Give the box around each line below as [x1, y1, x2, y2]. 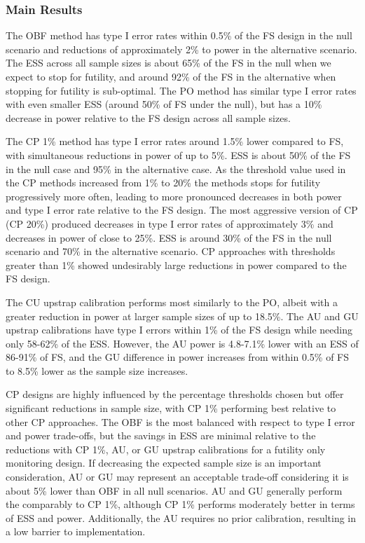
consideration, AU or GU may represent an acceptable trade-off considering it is [6, 469, 349, 484]
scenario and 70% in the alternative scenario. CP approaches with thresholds [6, 244, 336, 259]
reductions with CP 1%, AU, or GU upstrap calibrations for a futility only [6, 441, 326, 456]
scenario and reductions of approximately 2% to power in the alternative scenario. [6, 41, 357, 56]
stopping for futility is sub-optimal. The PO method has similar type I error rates [6, 83, 357, 97]
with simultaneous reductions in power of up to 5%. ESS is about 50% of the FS [6, 147, 351, 162]
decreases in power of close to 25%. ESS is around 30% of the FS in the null [6, 230, 332, 245]
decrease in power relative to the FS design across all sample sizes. [6, 110, 291, 125]
